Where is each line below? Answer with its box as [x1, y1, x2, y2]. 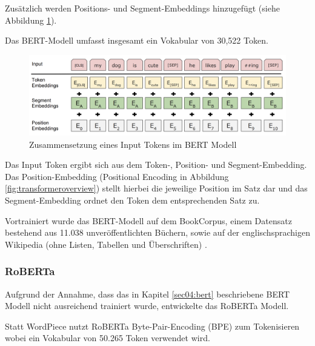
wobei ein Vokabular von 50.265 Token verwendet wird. [5, 331, 210, 344]
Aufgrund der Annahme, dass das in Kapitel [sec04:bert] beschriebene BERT [5, 287, 290, 300]
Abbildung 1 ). [5, 13, 57, 26]
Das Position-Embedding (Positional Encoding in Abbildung [5, 170, 229, 182]
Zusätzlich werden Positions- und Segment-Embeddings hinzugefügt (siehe [5, 2, 280, 14]
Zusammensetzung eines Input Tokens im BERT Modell [29, 138, 237, 150]
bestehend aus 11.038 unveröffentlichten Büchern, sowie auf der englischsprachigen [5, 226, 310, 239]
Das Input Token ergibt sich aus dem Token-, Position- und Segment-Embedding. [5, 158, 307, 171]
